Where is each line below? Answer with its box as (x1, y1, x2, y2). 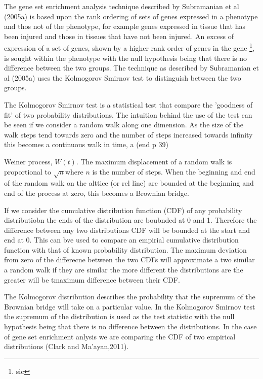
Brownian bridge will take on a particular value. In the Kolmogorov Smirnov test (4, 301, 255, 312)
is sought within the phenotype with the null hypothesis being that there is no (4, 52, 247, 63)
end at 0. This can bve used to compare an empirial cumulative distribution (4, 234, 239, 245)
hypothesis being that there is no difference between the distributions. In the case (4, 321, 257, 332)
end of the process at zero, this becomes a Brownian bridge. (4, 187, 189, 198)
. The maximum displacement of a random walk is (76, 156, 232, 166)
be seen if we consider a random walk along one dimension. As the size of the (4, 119, 243, 130)
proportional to (4, 166, 52, 177)
